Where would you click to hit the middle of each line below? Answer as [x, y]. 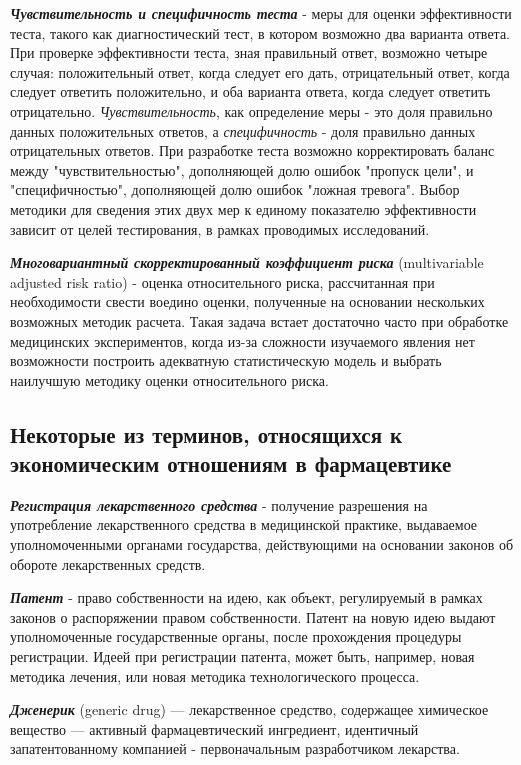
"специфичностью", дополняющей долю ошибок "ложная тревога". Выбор [235, 189]
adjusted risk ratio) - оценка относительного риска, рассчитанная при [222, 281]
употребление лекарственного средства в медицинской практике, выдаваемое [244, 524]
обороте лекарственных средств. [108, 563]
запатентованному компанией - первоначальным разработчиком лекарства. [235, 748]
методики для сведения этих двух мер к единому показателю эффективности [243, 208]
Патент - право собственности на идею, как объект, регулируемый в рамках [246, 597]
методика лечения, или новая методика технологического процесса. [215, 675]
